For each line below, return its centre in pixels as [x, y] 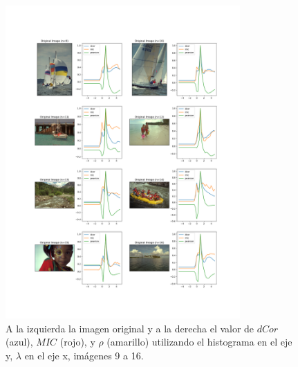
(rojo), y [77, 342]
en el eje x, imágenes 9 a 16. [84, 356]
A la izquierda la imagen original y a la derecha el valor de [130, 328]
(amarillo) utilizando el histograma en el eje [199, 342]
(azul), [19, 342]
